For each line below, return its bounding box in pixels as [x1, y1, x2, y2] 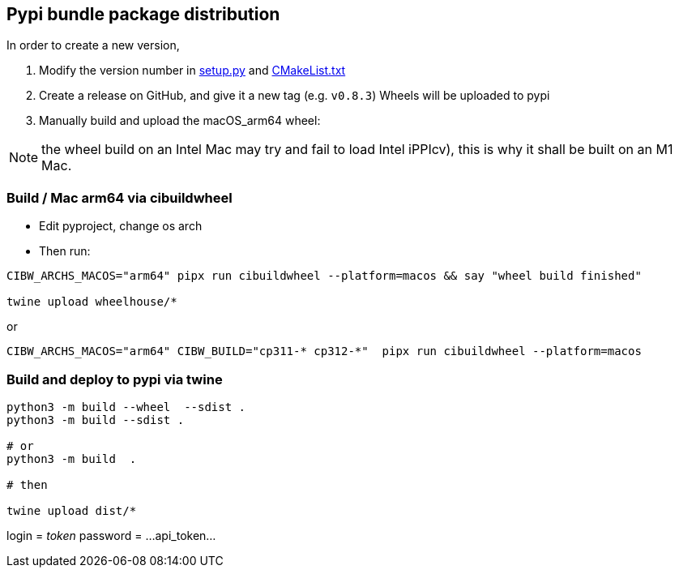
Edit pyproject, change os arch [39, 219, 203, 233]
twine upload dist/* [6, 503, 137, 517]
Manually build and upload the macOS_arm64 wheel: [39, 114, 321, 128]
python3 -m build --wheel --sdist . [6, 400, 246, 413]
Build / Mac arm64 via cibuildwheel [6, 189, 233, 206]
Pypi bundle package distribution [6, 4, 280, 24]
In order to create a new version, [6, 38, 180, 53]
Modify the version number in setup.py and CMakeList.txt [39, 63, 346, 78]
